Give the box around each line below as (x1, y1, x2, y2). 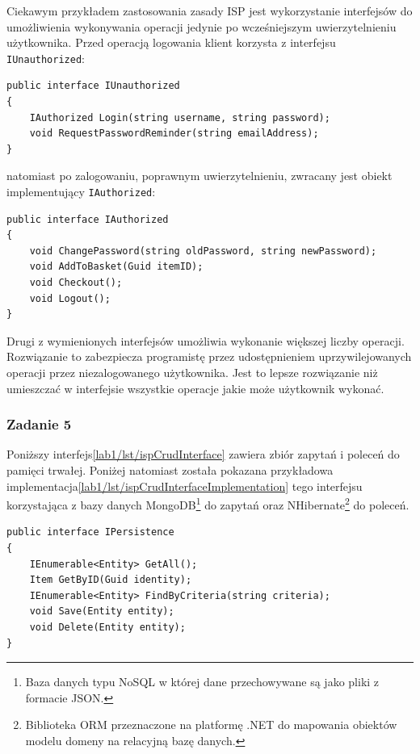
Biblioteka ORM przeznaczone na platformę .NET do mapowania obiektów (25, 716, 397, 733)
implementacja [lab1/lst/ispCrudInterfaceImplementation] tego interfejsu (6, 477, 363, 494)
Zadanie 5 (6, 414, 72, 434)
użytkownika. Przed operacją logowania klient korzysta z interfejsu (6, 34, 336, 51)
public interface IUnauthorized (6, 80, 180, 92)
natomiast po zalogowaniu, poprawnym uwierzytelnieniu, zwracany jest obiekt (6, 167, 393, 184)
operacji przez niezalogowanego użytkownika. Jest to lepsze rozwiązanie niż (6, 364, 378, 380)
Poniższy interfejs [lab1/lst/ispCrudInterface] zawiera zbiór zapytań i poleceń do (6, 446, 400, 463)
